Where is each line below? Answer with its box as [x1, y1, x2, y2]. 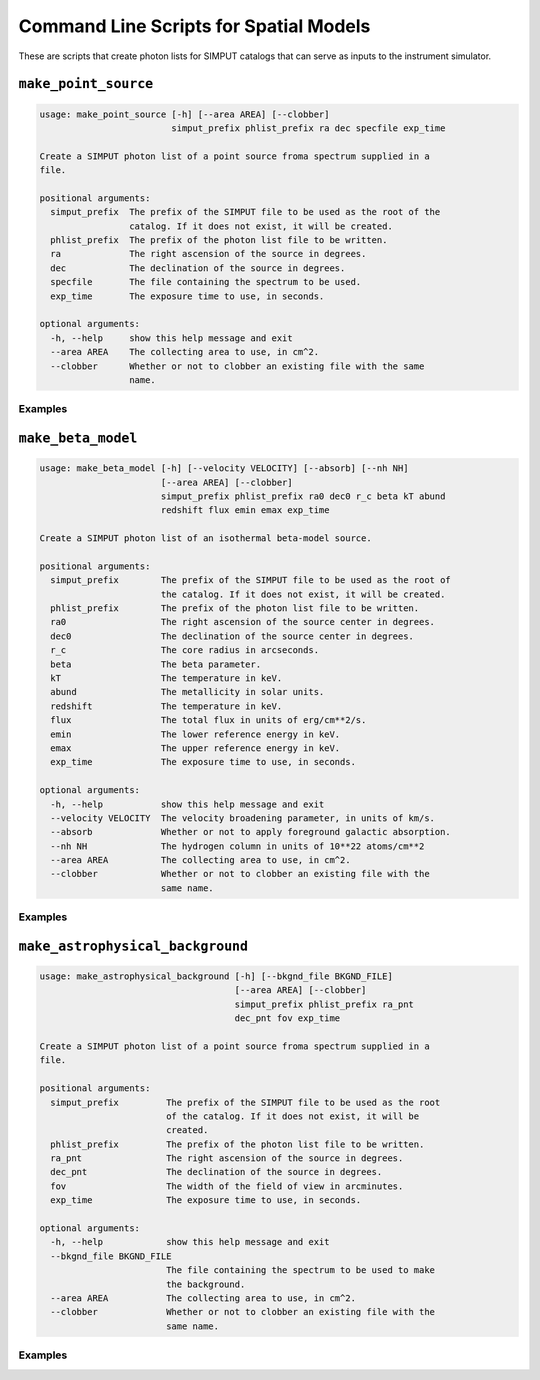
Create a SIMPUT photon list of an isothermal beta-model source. [39, 533, 372, 544]
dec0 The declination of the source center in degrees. [50, 630, 415, 642]
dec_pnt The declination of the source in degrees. [50, 1166, 383, 1178]
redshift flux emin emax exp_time [160, 505, 330, 516]
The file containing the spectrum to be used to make [165, 1265, 435, 1276]
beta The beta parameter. [50, 658, 262, 670]
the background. [165, 1278, 246, 1290]
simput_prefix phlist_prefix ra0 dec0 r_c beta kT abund [160, 490, 446, 502]
